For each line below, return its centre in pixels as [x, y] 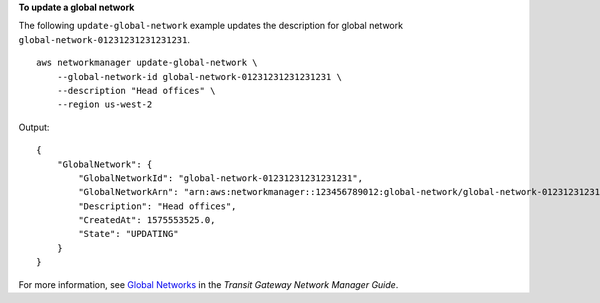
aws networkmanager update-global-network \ [147, 63]
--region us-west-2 [104, 104]
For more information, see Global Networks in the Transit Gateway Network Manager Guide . [208, 284]
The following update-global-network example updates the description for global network [211, 26]
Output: [34, 127]
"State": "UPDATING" [128, 234]
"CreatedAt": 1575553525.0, [147, 220]
